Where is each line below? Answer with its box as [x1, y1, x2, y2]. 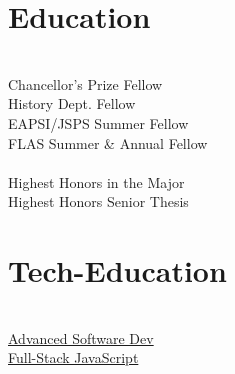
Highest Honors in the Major [8, 171, 185, 192]
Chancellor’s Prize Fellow [8, 73, 163, 94]
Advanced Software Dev [8, 327, 154, 348]
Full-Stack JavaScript [8, 347, 139, 368]
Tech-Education [8, 250, 227, 291]
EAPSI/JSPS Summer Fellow [8, 112, 189, 133]
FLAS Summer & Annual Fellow [8, 132, 208, 153]
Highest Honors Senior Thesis [8, 191, 189, 212]
